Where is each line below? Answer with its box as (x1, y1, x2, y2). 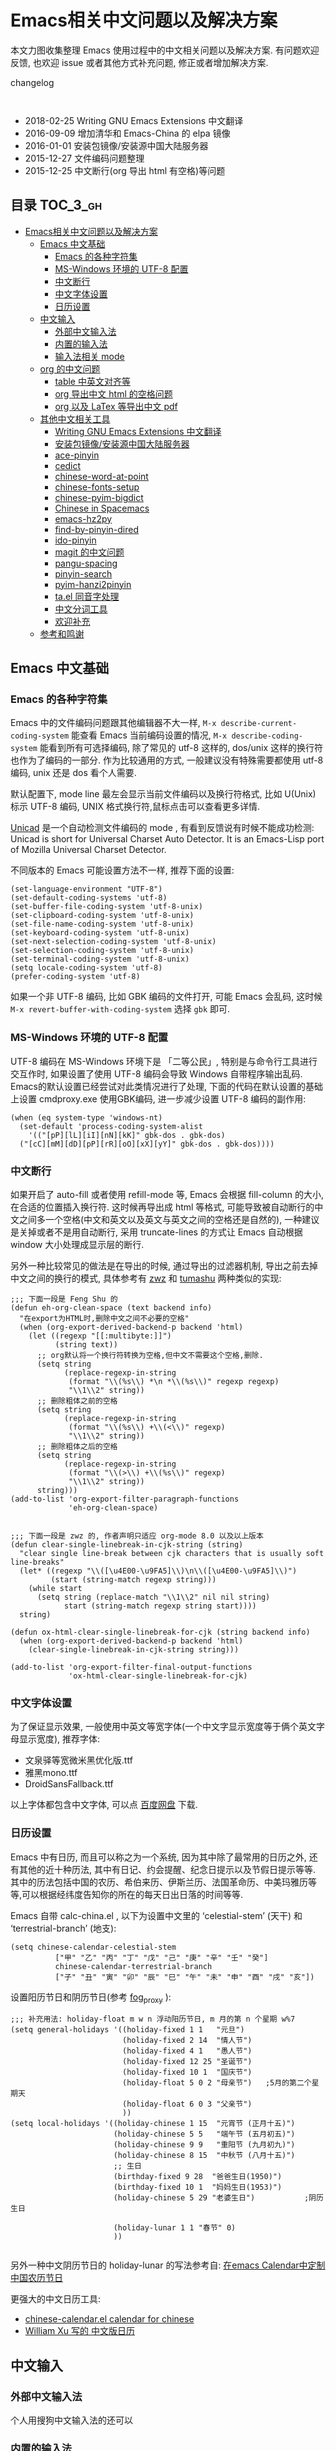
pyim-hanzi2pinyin (54, 578, 132, 590)
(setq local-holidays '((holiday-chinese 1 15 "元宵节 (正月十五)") (10, 2119, 296, 2129)
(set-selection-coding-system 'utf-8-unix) (10, 946, 195, 956)
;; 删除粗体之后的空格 (36, 1442, 118, 1452)
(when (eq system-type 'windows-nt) (10, 1112, 163, 1123)
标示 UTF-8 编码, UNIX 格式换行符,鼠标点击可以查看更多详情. (10, 801, 260, 813)
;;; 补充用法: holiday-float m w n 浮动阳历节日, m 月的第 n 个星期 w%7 (10, 2014, 296, 2025)
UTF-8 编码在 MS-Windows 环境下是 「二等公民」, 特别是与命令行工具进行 (10, 1055, 318, 1067)
